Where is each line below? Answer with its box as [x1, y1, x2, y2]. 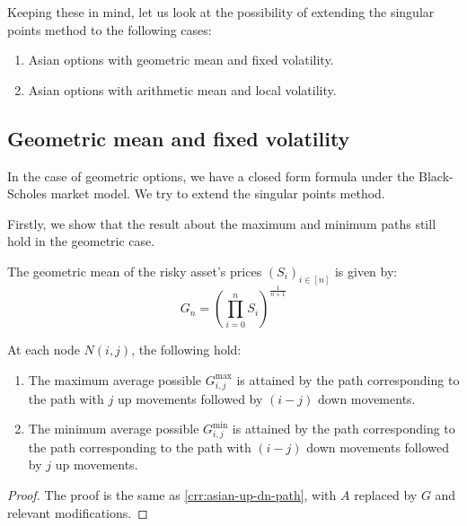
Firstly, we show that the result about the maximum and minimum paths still [7, 214, 436, 232]
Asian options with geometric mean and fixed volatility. [28, 50, 334, 69]
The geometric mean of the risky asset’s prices [7, 261, 262, 280]
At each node [7, 340, 80, 359]
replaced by [354, 486, 418, 504]
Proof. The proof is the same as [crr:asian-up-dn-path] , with [7, 486, 337, 504]
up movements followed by [117, 389, 263, 408]
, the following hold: [131, 340, 242, 359]
